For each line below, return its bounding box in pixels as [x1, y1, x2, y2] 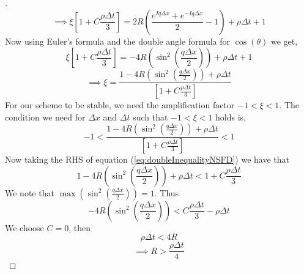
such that [133, 110, 168, 123]
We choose [5, 221, 44, 234]
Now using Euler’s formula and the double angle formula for [5, 34, 231, 47]
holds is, [215, 110, 247, 123]
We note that [5, 186, 54, 199]
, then [69, 221, 91, 234]
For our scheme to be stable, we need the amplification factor [5, 98, 235, 111]
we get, [270, 34, 298, 47]
